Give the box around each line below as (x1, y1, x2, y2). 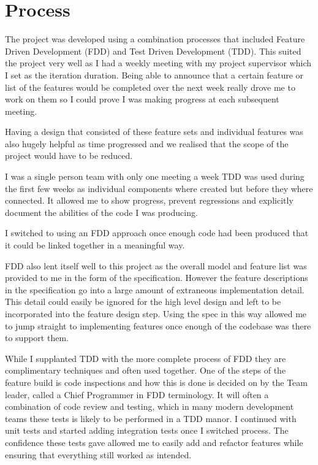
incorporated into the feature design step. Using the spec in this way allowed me (5, 307, 307, 320)
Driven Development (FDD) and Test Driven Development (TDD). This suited (5, 44, 301, 57)
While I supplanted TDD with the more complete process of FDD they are (5, 352, 286, 364)
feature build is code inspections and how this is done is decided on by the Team (5, 375, 308, 388)
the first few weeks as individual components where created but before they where (5, 182, 313, 194)
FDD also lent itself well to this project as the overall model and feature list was (5, 259, 307, 272)
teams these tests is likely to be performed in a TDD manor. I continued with (5, 412, 297, 425)
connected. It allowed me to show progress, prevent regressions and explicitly (5, 194, 293, 207)
